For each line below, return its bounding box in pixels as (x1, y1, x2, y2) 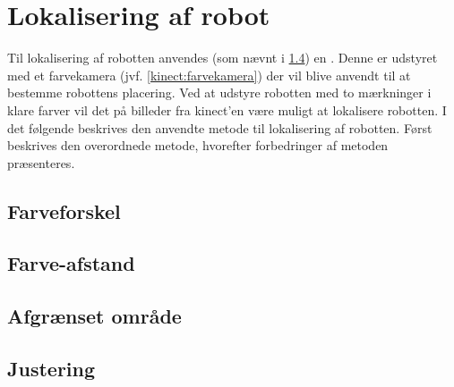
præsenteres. (7, 153, 75, 172)
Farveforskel (7, 197, 121, 224)
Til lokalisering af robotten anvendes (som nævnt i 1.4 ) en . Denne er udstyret (7, 48, 438, 67)
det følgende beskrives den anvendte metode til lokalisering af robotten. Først (7, 118, 433, 137)
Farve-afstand (7, 249, 135, 277)
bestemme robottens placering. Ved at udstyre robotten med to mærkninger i (7, 83, 432, 102)
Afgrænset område (7, 302, 182, 330)
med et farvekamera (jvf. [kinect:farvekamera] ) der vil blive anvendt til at (7, 65, 411, 84)
